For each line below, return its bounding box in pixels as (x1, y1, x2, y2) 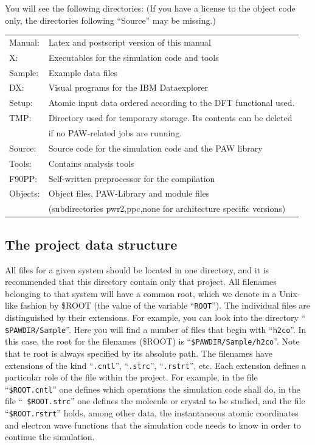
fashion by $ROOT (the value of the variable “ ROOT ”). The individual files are (20, 299, 310, 312)
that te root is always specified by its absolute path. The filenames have (5, 346, 272, 359)
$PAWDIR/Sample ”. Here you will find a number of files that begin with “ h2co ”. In (5, 323, 306, 335)
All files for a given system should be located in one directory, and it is (5, 263, 269, 276)
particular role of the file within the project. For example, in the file (5, 371, 258, 384)
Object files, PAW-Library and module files (48, 187, 210, 200)
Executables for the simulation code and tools (48, 51, 219, 63)
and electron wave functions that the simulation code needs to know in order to (5, 418, 301, 431)
